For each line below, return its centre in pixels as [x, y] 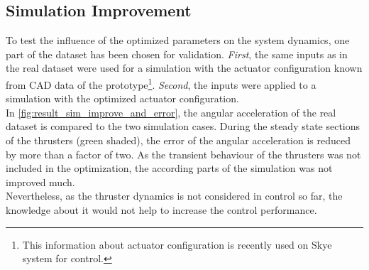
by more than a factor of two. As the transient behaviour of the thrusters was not [183, 154]
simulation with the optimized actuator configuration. [122, 98]
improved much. [40, 182]
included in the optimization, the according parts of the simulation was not [169, 168]
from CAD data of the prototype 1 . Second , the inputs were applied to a [161, 83]
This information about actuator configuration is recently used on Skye [177, 244]
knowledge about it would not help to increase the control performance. [161, 209]
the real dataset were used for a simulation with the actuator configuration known [184, 68]
